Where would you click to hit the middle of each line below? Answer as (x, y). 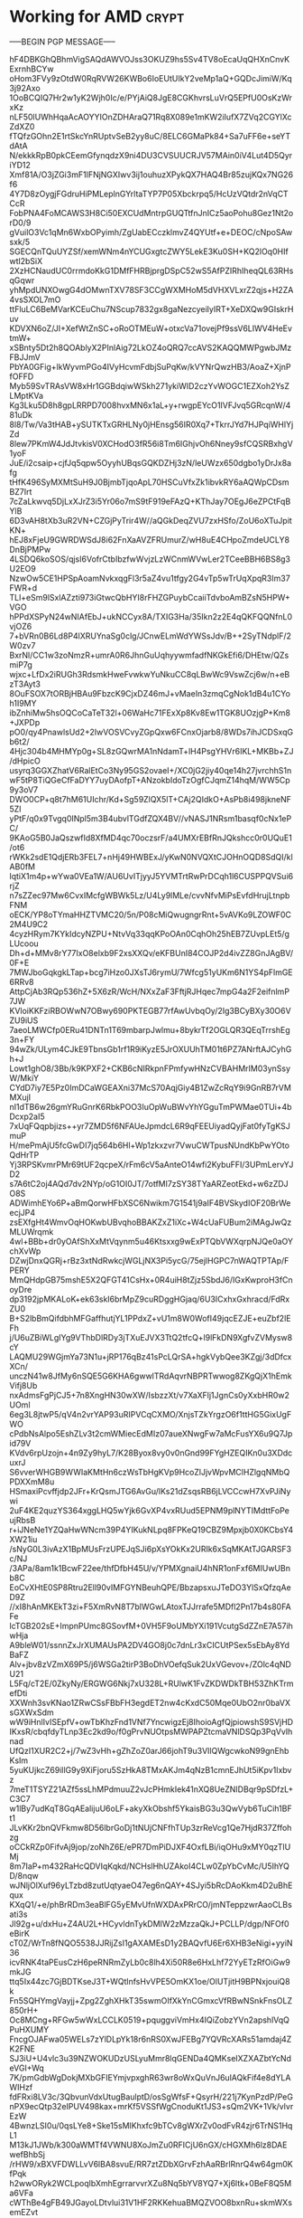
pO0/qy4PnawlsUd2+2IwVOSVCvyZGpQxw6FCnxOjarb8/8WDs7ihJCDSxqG (151, 732)
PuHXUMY (29, 2029)
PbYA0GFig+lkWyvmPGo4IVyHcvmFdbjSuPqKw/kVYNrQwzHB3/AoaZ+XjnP (150, 366)
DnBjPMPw (30, 549)
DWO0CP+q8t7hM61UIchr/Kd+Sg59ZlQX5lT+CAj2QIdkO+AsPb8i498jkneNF (150, 799)
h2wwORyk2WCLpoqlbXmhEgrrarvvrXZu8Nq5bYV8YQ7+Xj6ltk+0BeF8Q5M (151, 2183)
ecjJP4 (23, 1212)
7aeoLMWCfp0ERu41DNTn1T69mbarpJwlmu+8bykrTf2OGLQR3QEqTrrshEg (150, 1029)
